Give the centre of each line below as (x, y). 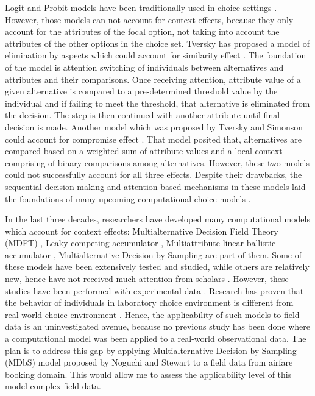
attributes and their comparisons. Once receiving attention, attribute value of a (153, 79)
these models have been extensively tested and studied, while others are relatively (157, 267)
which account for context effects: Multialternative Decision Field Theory (142, 231)
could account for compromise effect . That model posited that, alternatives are (153, 139)
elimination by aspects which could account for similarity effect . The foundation (156, 55)
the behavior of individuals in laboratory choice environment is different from (149, 302)
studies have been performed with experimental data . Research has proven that (154, 290)
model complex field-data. (53, 386)
